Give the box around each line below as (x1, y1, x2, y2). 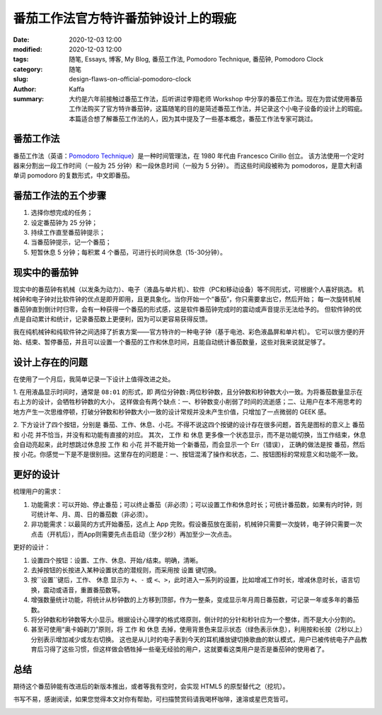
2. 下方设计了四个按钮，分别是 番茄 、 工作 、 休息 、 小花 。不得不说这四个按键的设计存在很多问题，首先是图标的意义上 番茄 (13, 421, 365, 429)
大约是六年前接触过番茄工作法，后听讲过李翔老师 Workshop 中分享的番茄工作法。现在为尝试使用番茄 (69, 94, 363, 103)
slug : (13, 75, 28, 83)
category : (13, 64, 43, 74)
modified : (13, 45, 42, 53)
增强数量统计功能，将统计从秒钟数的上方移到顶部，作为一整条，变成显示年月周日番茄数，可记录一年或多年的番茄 (30, 595, 359, 604)
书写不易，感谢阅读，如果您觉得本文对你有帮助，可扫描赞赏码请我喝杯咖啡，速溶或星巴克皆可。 (13, 695, 292, 704)
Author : (13, 85, 37, 93)
